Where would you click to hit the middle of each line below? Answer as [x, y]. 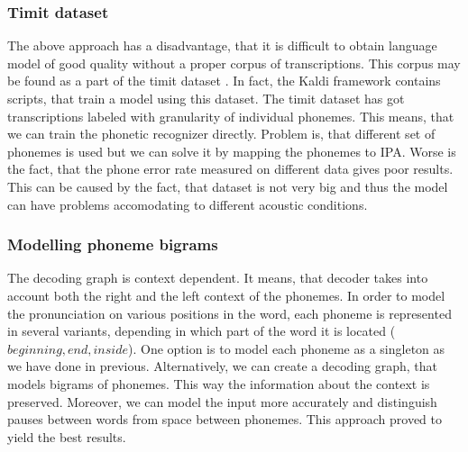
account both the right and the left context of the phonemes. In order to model [226, 295]
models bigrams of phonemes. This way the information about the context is [219, 383]
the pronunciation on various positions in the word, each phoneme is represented [229, 313]
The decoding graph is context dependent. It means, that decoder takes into [218, 278]
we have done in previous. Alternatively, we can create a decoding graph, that [223, 366]
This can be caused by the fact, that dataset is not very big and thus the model [228, 186]
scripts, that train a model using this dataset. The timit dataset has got [206, 98]
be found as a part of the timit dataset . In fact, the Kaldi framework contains [224, 81]
